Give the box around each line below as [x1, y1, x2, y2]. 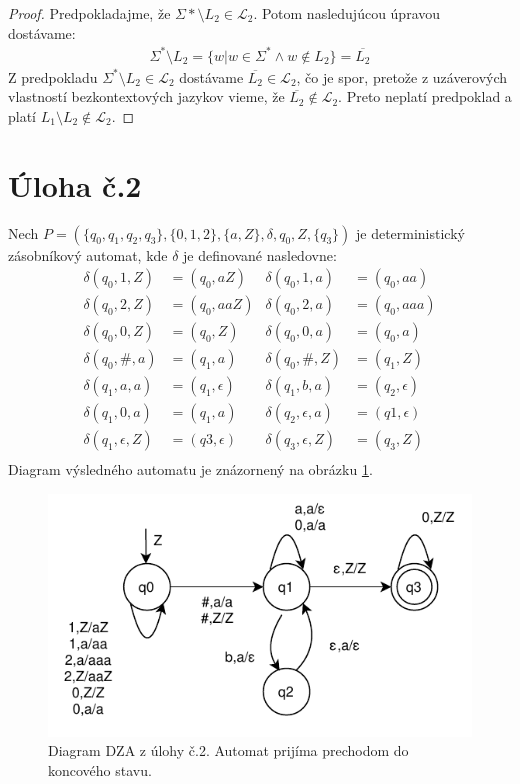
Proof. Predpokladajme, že [8, 3, 171, 23]
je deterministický [355, 222, 465, 243]
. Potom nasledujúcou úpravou [253, 3, 441, 23]
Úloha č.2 [8, 164, 142, 205]
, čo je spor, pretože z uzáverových [296, 66, 508, 87]
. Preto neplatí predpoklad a [338, 86, 512, 107]
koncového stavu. [48, 759, 152, 780]
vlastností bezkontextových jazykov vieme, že [8, 86, 285, 107]
